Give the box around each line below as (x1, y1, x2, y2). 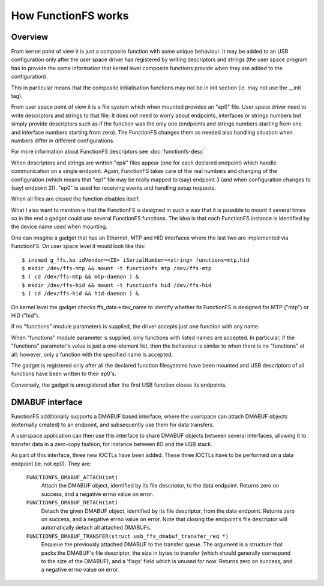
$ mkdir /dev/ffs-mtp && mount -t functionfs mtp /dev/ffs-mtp (22, 265, 212, 272)
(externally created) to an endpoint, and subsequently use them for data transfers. (11, 421, 214, 429)
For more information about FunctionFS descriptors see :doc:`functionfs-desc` (11, 148, 205, 156)
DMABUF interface (11, 397, 83, 407)
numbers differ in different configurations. (11, 137, 115, 144)
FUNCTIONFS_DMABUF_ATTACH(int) (26, 474, 118, 480)
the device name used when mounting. (11, 223, 107, 231)
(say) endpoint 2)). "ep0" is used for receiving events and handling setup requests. (11, 184, 216, 192)
